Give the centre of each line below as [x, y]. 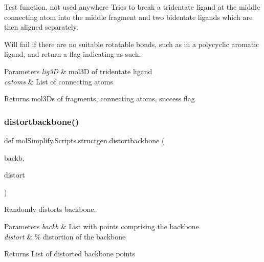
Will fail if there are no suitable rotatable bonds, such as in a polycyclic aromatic [132, 44]
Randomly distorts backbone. [50, 209]
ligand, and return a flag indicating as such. [73, 54]
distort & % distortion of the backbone [65, 236]
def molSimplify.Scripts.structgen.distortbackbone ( [84, 140]
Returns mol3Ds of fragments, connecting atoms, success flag [100, 99]
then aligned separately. [41, 27]
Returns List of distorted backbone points [70, 254]
